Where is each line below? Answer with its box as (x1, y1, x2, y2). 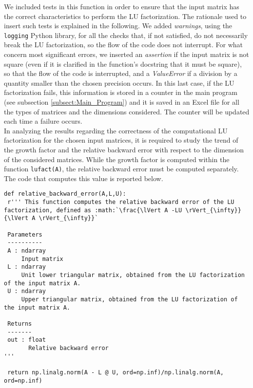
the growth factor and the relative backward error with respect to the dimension (4, 144, 244, 154)
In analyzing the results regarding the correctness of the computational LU (4, 125, 228, 135)
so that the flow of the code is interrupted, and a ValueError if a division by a (4, 68, 237, 78)
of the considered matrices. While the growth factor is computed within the (4, 154, 230, 164)
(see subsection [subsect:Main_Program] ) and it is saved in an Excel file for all (4, 97, 239, 107)
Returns (7, 320, 32, 327)
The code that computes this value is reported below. (4, 173, 163, 183)
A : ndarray (7, 247, 46, 254)
